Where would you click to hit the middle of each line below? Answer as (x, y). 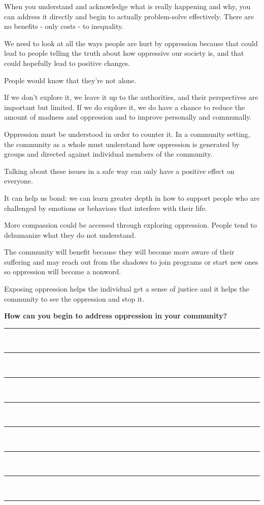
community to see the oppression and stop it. (74, 298)
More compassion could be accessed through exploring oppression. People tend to (130, 225)
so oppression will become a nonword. (63, 272)
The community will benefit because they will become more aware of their (119, 252)
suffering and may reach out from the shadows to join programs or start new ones (131, 261)
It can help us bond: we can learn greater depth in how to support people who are (132, 197)
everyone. (19, 181)
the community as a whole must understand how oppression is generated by (122, 144)
